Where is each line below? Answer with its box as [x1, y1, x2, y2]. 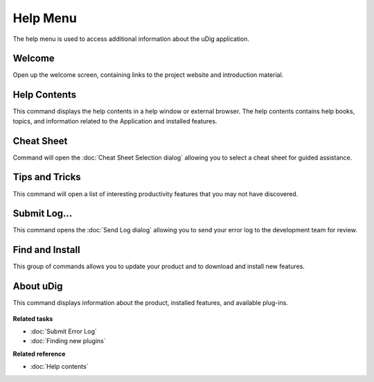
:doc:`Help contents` [30, 363, 89, 371]
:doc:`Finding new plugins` [30, 337, 107, 345]
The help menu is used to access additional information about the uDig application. [12, 35, 249, 43]
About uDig [12, 281, 63, 293]
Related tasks [12, 314, 53, 322]
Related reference [12, 349, 66, 358]
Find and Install [12, 244, 80, 256]
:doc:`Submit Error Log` [30, 327, 97, 336]
